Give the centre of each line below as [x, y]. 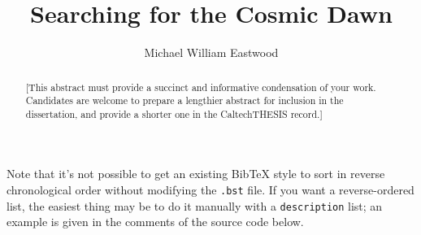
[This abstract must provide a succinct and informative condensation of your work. [201, 87]
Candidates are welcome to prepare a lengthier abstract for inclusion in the [184, 100]
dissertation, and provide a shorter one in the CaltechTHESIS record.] [174, 113]
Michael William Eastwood [211, 52]
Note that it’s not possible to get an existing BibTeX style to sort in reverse [196, 174]
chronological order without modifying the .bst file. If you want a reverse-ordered [210, 190]
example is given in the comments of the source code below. [155, 222]
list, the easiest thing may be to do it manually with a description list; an [195, 205]
